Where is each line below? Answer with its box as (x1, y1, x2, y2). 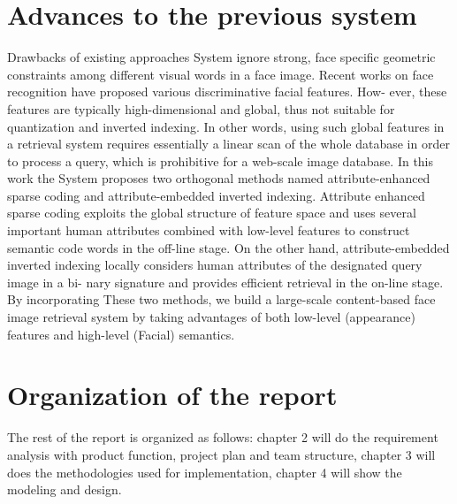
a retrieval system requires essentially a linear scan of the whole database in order (7, 134, 450, 153)
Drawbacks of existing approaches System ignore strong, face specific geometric (7, 48, 436, 66)
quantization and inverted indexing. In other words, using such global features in (7, 117, 445, 135)
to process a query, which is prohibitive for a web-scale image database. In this (7, 151, 434, 170)
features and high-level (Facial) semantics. (7, 325, 235, 343)
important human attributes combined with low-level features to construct (7, 221, 410, 240)
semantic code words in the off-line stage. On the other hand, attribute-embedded (7, 238, 450, 256)
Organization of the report (7, 377, 338, 413)
